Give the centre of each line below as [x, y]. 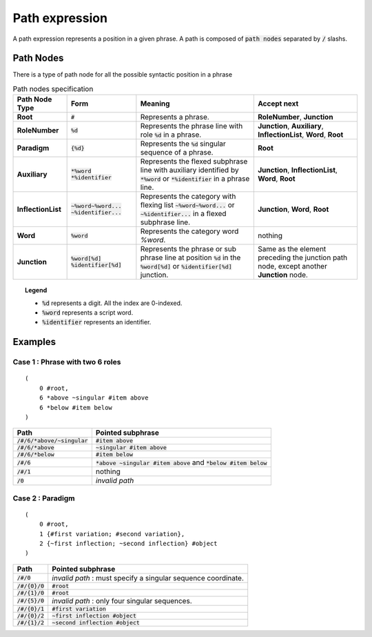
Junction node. [282, 275]
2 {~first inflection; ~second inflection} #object [128, 544]
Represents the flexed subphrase [194, 161]
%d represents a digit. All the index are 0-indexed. [112, 303]
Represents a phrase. [175, 117]
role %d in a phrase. [171, 135]
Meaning [155, 104]
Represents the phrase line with [192, 126]
